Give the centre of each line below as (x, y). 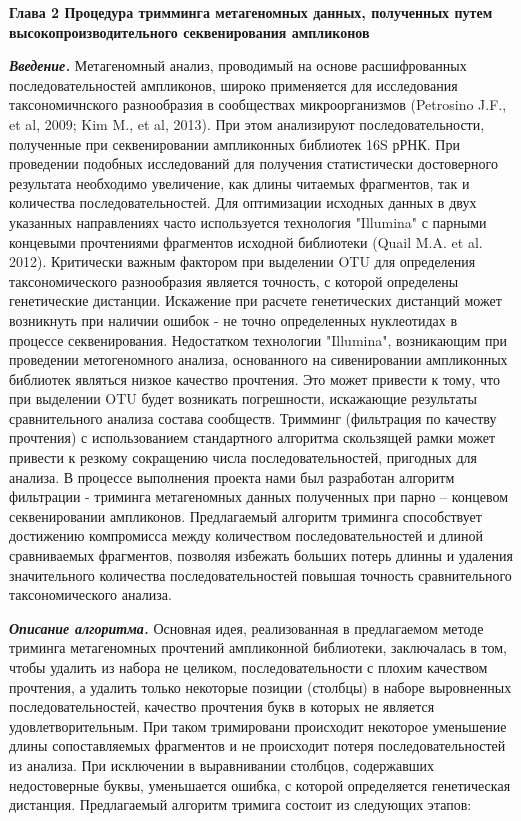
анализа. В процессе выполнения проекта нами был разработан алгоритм (232, 476)
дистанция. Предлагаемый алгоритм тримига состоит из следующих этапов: (240, 804)
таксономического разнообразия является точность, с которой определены (234, 280)
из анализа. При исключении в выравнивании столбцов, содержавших (222, 764)
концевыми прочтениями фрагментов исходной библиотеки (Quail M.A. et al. (246, 241)
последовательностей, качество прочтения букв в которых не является (222, 706)
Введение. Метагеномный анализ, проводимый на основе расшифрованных (238, 65)
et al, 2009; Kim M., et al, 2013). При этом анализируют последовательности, (247, 123)
